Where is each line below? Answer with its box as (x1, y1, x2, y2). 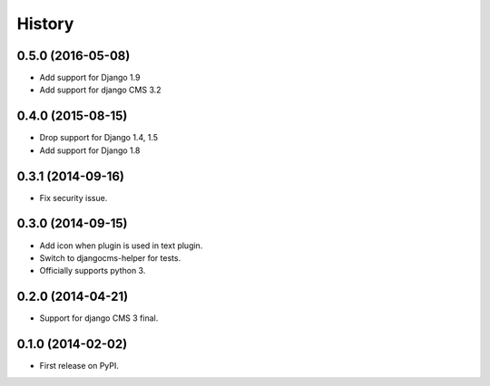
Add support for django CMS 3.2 (39, 84, 162, 95)
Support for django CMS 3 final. (39, 313, 159, 323)
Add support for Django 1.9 (39, 72, 141, 83)
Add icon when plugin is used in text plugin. (39, 240, 203, 251)
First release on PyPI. (39, 361, 120, 372)
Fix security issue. (39, 192, 108, 203)
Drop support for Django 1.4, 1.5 (39, 132, 159, 143)
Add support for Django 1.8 (39, 145, 141, 156)
